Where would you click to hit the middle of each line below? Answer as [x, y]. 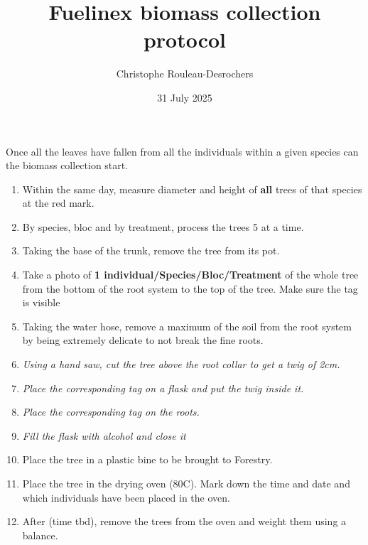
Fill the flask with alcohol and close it [104, 435]
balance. [40, 535]
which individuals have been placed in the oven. [126, 497]
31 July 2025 [185, 97]
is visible [41, 302]
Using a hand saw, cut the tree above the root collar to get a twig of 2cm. [181, 364]
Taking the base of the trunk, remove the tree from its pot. [151, 250]
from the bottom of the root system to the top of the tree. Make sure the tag [190, 288]
